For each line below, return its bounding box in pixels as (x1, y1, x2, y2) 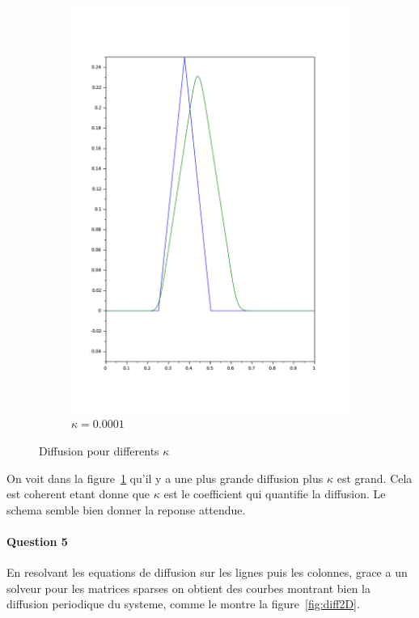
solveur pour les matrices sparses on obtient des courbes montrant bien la (6, 579, 370, 596)
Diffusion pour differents (39, 442, 159, 459)
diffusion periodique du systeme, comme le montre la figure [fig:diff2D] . (6, 595, 360, 612)
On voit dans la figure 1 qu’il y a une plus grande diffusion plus (6, 469, 324, 486)
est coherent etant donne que (6, 485, 150, 502)
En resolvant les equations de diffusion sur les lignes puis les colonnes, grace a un (6, 564, 408, 581)
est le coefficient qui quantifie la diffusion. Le (163, 485, 386, 502)
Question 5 (6, 532, 68, 549)
